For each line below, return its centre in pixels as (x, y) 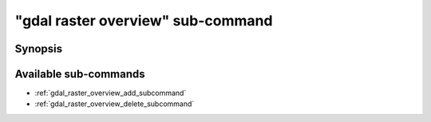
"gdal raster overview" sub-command (144, 21)
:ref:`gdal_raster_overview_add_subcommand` (111, 93)
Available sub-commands (80, 74)
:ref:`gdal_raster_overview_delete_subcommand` (115, 104)
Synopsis (39, 49)
